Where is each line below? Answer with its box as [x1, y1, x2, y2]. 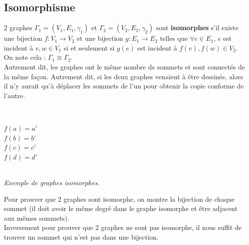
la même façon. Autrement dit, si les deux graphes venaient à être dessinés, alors [4, 71, 243, 81]
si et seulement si [63, 42, 115, 52]
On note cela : [4, 52, 46, 62]
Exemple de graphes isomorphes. [4, 177, 100, 187]
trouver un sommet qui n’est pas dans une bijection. [4, 231, 159, 242]
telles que [160, 33, 188, 43]
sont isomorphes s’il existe [156, 22, 239, 33]
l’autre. [4, 90, 25, 100]
